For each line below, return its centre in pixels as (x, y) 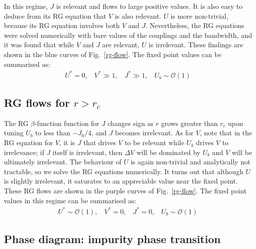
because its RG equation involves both (62, 25)
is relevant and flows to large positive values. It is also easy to (149, 6)
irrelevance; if (24, 152)
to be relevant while (155, 142)
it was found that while (39, 45)
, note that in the (226, 133)
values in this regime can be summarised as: (70, 200)
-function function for (67, 123)
